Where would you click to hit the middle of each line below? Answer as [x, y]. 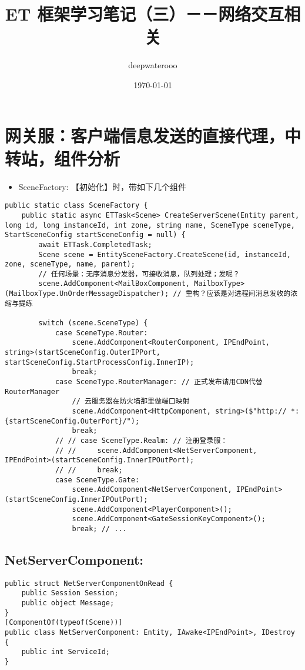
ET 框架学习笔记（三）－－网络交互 [145, 14]
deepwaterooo [153, 65]
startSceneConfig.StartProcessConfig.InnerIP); [100, 362]
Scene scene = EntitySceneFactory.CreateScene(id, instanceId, [165, 254]
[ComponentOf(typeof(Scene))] [64, 623]
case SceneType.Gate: [97, 480]
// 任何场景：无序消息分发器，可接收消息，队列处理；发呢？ [139, 274]
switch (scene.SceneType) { [93, 323]
